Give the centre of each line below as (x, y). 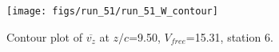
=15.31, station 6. (229, 36)
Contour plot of (44, 36)
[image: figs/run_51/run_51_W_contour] (112, 11)
